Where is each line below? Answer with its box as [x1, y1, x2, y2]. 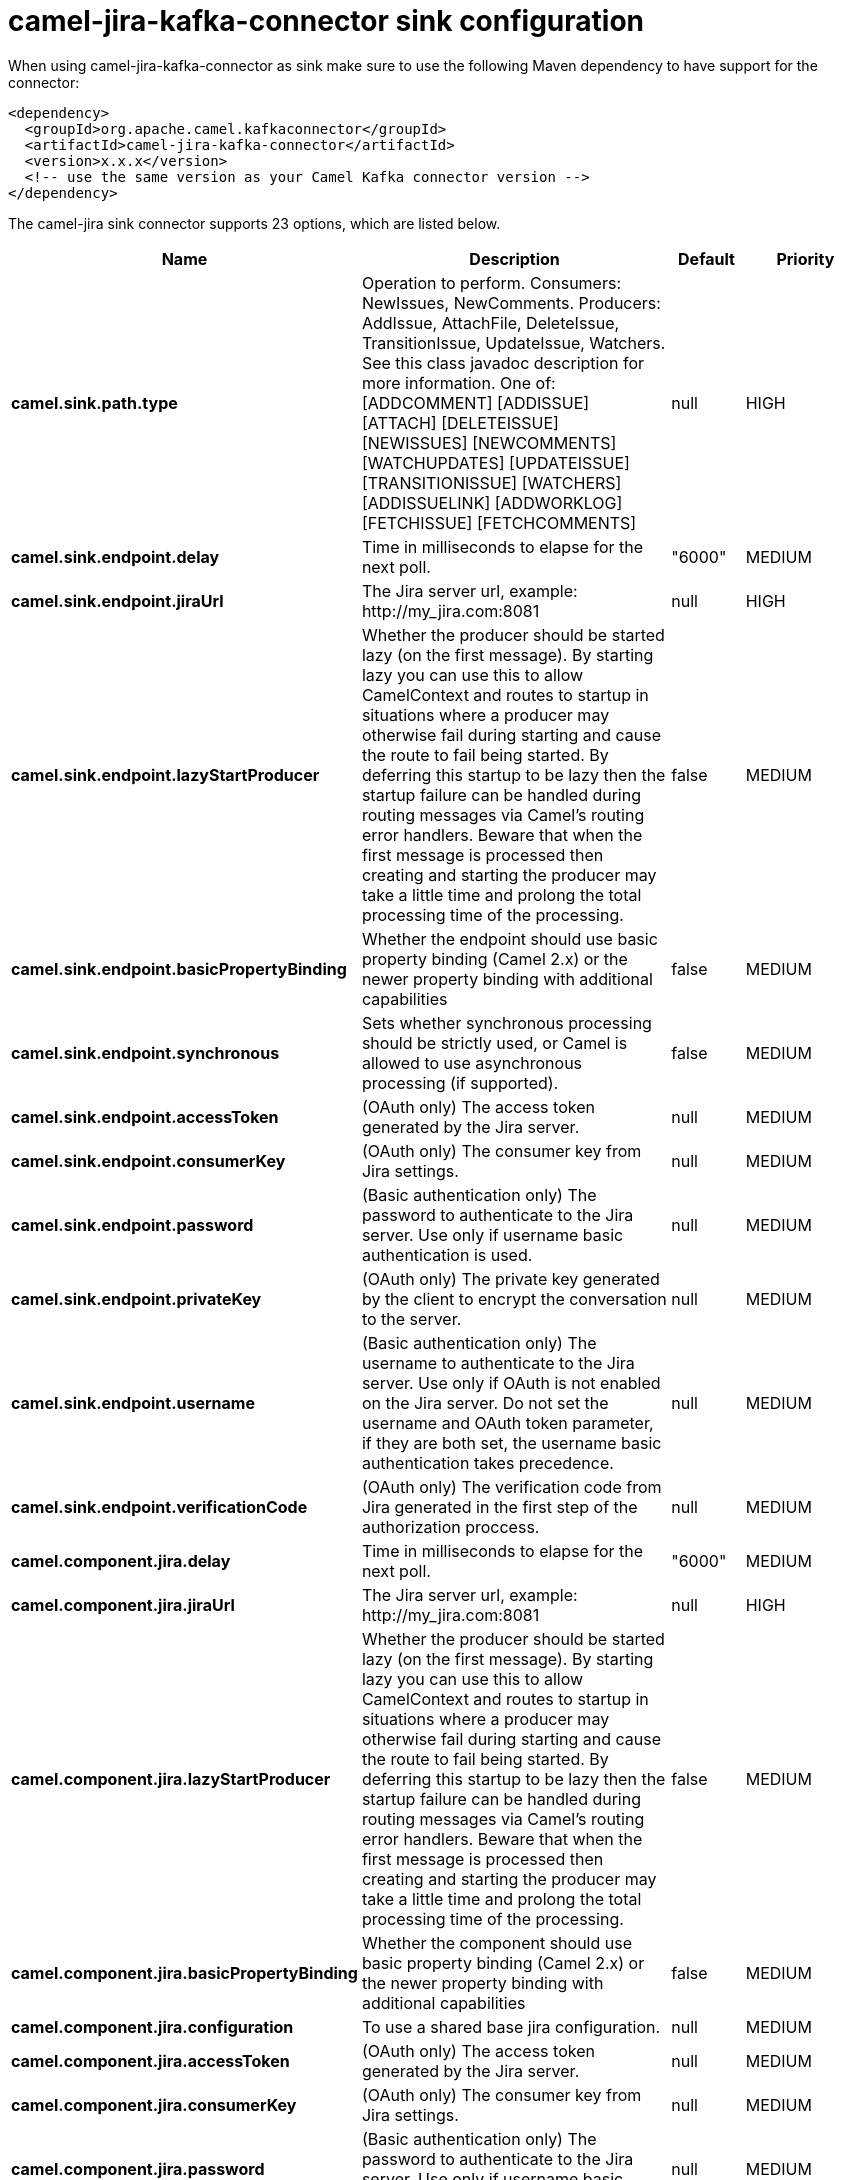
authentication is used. [361, 1244, 533, 1265]
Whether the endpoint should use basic [361, 928, 658, 949]
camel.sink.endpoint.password [11, 1214, 254, 1235]
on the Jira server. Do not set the [361, 1392, 609, 1413]
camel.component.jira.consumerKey [11, 2094, 297, 2115]
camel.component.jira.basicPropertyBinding [11, 1962, 358, 1983]
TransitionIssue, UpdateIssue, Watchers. [361, 332, 666, 353]
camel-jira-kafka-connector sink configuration [8, 4, 645, 38]
